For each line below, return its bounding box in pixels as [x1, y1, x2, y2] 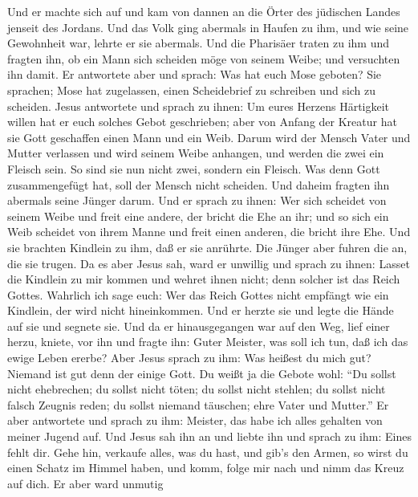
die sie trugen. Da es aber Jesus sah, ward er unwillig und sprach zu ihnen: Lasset [7, 255, 410, 271]
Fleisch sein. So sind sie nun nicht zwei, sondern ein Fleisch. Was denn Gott [7, 160, 380, 177]
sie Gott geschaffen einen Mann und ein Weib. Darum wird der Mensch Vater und [7, 128, 411, 145]
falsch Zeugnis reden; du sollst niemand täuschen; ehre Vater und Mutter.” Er [7, 396, 389, 413]
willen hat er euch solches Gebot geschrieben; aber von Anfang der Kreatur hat [7, 113, 397, 130]
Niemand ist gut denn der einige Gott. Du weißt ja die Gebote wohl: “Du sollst [7, 365, 396, 381]
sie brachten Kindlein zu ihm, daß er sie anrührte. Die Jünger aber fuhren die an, [7, 238, 408, 255]
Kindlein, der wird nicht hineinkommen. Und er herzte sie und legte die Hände [7, 302, 394, 319]
